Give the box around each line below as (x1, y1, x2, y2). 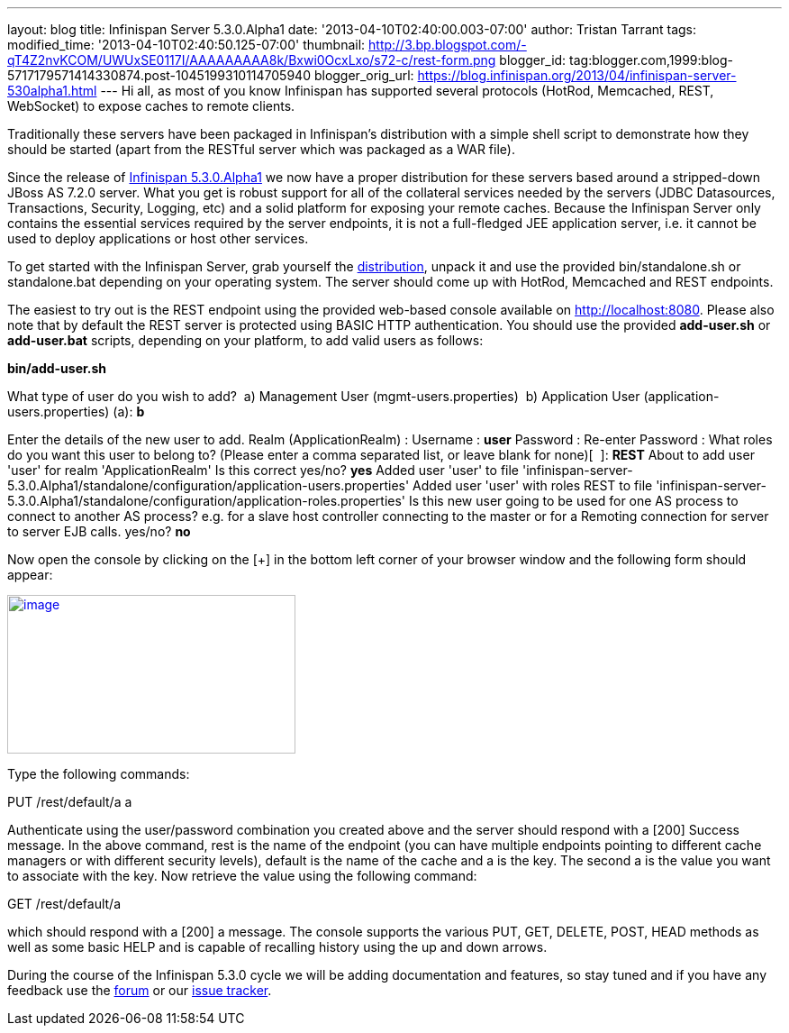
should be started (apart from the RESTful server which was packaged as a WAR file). (7, 142, 515, 157)
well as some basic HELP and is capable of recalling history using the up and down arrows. (7, 939, 548, 955)
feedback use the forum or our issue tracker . (7, 983, 272, 998)
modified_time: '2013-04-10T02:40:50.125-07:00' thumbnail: (7, 37, 366, 52)
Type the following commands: (7, 766, 190, 782)
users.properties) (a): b (7, 404, 145, 419)
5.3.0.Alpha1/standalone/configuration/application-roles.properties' (7, 493, 406, 508)
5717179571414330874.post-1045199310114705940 (7, 68, 311, 83)
